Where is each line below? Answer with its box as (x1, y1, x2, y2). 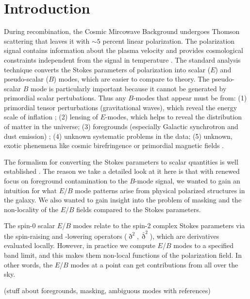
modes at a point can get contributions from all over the (70, 259, 238, 269)
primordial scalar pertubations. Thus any (4, 93, 126, 103)
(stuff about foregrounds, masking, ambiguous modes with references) (4, 285, 211, 295)
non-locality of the (4, 204, 59, 214)
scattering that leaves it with (4, 35, 90, 46)
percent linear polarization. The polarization (102, 35, 235, 46)
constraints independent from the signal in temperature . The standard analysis (4, 54, 241, 65)
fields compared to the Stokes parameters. (76, 204, 201, 214)
